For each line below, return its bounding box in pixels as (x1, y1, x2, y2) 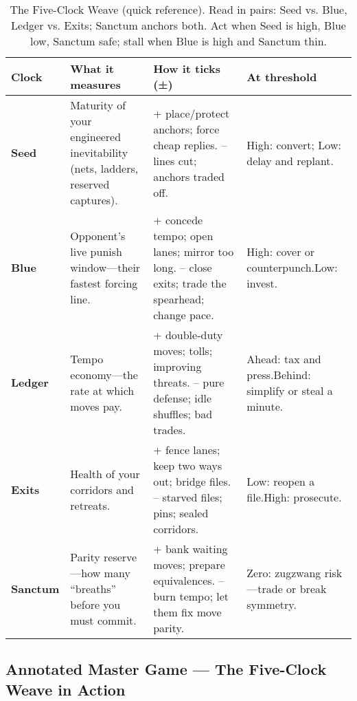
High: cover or (246, 244, 315, 259)
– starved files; (153, 489, 222, 505)
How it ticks (153, 61, 220, 76)
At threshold (246, 68, 317, 85)
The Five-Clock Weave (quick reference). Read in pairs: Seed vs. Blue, (10, 1, 347, 17)
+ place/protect (153, 105, 230, 121)
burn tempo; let (153, 588, 229, 604)
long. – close (153, 259, 212, 275)
